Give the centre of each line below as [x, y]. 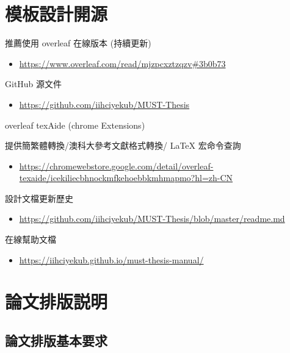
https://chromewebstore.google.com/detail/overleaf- [116, 166]
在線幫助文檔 [31, 239]
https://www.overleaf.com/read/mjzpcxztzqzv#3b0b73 [122, 63]
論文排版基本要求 [56, 341]
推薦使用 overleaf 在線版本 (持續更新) [78, 43]
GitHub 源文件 [34, 84]
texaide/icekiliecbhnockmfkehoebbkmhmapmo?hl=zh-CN [126, 178]
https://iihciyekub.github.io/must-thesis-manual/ [111, 259]
